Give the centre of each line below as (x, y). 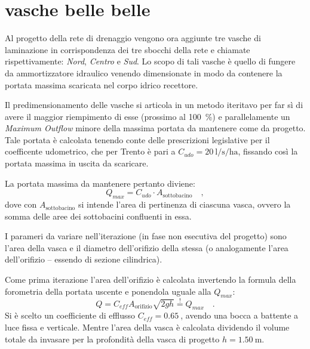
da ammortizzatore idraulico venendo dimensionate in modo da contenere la (144, 72)
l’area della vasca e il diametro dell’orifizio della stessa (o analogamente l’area (147, 247)
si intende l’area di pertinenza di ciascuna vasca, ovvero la (184, 204)
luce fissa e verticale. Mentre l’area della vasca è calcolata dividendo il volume (147, 327)
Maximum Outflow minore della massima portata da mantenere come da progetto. (155, 128)
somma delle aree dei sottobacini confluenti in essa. (98, 216)
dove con (21, 204)
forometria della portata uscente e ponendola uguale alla (108, 291)
